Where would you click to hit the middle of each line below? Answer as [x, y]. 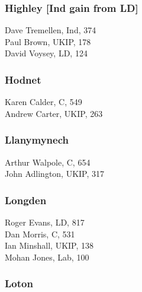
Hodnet [23, 79]
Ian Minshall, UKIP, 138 [49, 245]
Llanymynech [37, 140]
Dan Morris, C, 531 [40, 234]
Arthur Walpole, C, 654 [48, 162]
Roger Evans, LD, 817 [45, 222]
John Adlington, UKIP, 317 [55, 174]
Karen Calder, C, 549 [43, 102]
